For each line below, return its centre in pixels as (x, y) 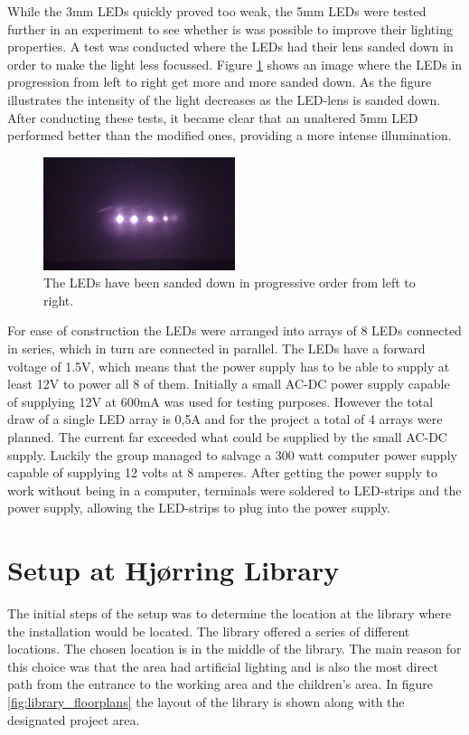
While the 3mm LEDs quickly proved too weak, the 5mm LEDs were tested (217, 11)
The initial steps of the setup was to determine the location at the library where (230, 613)
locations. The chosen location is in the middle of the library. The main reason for (234, 649)
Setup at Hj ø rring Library (174, 570)
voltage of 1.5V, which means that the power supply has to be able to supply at (229, 366)
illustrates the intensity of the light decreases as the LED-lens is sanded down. (224, 99)
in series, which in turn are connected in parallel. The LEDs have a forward (216, 348)
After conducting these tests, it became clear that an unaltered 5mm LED (213, 117)
